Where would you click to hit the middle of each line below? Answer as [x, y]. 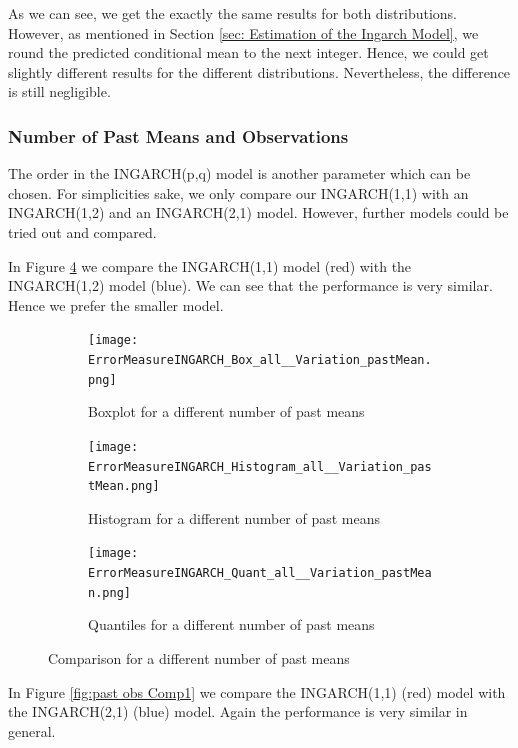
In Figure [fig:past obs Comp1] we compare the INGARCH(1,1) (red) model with [257, 691]
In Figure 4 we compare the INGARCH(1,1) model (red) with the [210, 265]
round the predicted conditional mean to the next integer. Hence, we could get [248, 52]
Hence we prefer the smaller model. [116, 304]
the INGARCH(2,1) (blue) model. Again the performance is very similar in [238, 711]
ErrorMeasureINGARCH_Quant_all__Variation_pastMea [260, 573]
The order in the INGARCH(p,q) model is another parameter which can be [239, 173]
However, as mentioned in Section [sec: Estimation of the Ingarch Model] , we [243, 32]
